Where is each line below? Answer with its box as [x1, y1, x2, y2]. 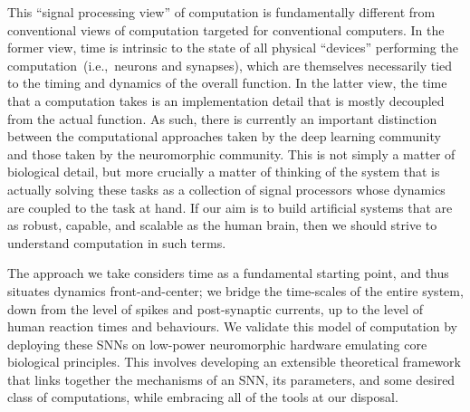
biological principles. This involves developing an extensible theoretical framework [7, 352, 461, 371]
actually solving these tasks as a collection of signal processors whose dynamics [7, 179, 446, 198]
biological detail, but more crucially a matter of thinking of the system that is [7, 162, 440, 181]
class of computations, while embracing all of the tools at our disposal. [7, 388, 398, 407]
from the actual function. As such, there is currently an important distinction [7, 109, 437, 128]
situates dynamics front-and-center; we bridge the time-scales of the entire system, [7, 281, 464, 300]
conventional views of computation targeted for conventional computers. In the [7, 20, 445, 39]
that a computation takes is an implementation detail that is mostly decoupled [7, 91, 445, 110]
